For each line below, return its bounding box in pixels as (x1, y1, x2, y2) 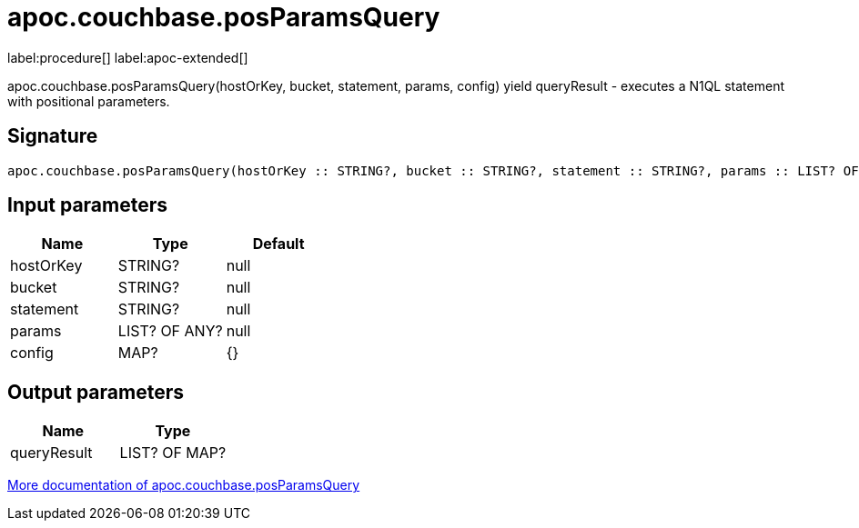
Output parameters (7, 380, 184, 403)
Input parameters (7, 194, 168, 217)
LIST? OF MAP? (119, 443, 227, 463)
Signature (7, 125, 98, 148)
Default (252, 234, 305, 254)
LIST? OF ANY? (117, 322, 223, 341)
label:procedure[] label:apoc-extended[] (7, 49, 248, 65)
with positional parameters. (7, 93, 170, 109)
